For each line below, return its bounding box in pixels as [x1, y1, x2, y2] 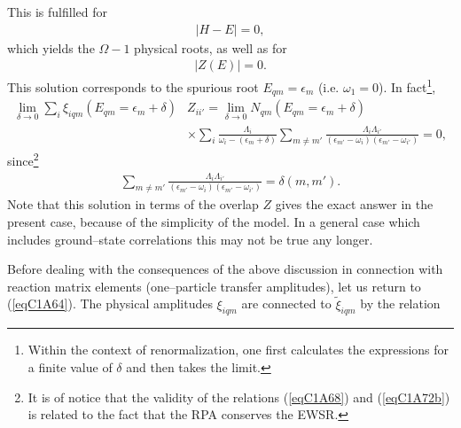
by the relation [360, 294, 441, 313]
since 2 [7, 149, 39, 170]
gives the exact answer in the [275, 195, 434, 214]
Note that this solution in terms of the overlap [7, 195, 259, 214]
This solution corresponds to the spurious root [7, 77, 259, 96]
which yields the [7, 38, 95, 57]
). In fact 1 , [379, 75, 436, 96]
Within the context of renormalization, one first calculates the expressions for [27, 340, 449, 359]
